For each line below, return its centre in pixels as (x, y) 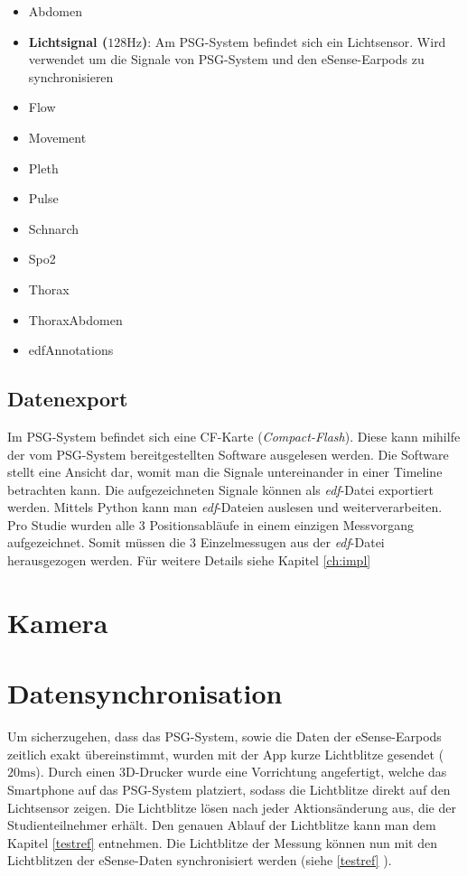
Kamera (58, 622)
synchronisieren (71, 76)
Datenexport (68, 399)
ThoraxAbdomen (75, 319)
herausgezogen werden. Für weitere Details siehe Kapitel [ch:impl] (189, 560)
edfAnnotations (71, 350)
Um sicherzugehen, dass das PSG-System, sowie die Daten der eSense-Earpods (224, 736)
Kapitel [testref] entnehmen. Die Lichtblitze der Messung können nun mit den (222, 842)
